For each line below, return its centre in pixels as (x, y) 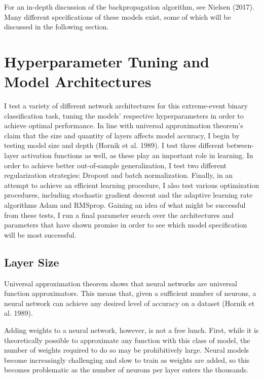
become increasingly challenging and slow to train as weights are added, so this (127, 360)
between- (240, 145)
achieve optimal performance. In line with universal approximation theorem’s (124, 125)
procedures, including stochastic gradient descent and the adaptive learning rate (128, 195)
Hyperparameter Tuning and (107, 61)
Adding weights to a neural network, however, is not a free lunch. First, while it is (131, 330)
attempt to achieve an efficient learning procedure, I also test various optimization (132, 185)
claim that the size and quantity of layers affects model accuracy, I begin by (122, 135)
